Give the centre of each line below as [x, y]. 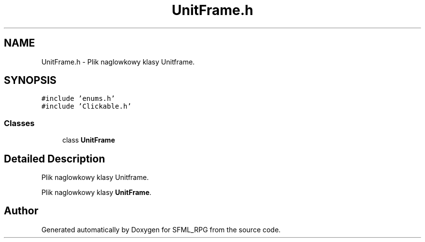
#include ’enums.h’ [78, 99]
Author [21, 211]
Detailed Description [55, 159]
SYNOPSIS [30, 81]
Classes [19, 123]
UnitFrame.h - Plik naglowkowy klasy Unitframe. [118, 62]
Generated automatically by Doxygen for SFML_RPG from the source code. [161, 229]
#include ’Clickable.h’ [86, 106]
